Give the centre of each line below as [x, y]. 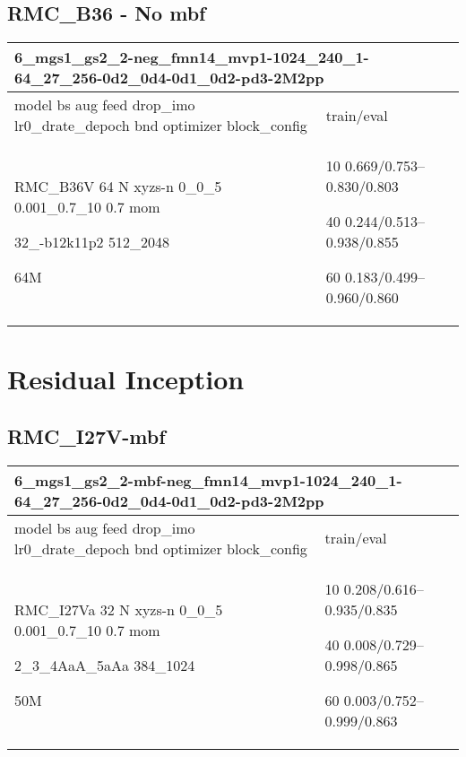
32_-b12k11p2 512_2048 [92, 242]
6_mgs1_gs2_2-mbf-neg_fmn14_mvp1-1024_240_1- [208, 480]
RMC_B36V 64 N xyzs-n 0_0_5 [118, 187]
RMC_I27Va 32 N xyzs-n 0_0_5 [119, 609]
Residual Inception [126, 379]
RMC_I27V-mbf [86, 435]
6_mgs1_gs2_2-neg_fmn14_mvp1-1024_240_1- [192, 57]
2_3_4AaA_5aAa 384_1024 [105, 665]
